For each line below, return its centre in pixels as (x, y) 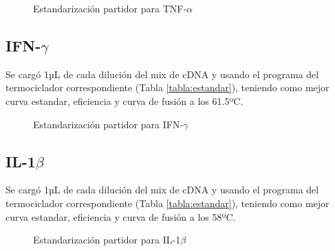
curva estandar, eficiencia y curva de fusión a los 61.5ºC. (125, 100)
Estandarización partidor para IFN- (108, 124)
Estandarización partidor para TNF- (110, 8)
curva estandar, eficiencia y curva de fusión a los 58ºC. (121, 216)
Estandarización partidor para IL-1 (107, 240)
